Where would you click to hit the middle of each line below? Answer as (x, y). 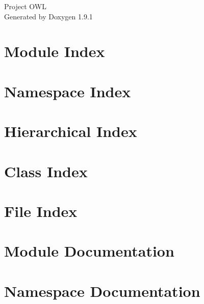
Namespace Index (68, 91)
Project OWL (25, 6)
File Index (41, 211)
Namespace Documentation (102, 291)
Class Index (46, 171)
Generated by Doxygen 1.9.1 (48, 16)
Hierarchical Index (71, 131)
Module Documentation (89, 251)
